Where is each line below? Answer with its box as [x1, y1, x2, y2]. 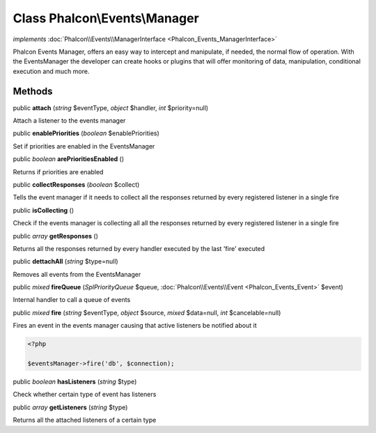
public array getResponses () [13, 231, 99, 240]
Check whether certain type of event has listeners [13, 390, 157, 399]
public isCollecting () [13, 206, 75, 214]
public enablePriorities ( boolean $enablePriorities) [13, 129, 159, 137]
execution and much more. [13, 67, 90, 75]
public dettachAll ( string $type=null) [13, 257, 118, 266]
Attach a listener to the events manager [13, 116, 126, 125]
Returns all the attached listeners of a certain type [13, 416, 157, 425]
